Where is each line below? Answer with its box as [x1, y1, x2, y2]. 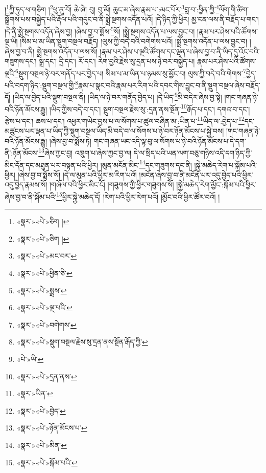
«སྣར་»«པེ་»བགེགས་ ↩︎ [16, 319, 77, 330]
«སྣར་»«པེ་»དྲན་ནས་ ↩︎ [16, 371, 77, 381]
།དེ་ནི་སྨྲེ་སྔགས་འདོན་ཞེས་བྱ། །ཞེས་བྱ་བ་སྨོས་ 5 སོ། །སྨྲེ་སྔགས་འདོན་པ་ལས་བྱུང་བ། [5, 24, 195, 36]
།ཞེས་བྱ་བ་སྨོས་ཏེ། [49, 135, 91, 146]
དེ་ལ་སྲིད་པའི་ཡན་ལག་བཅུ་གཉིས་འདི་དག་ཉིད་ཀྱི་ [133, 147, 252, 158]
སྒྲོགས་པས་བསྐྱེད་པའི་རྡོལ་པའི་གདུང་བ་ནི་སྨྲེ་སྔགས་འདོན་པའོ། [5, 14, 153, 25]
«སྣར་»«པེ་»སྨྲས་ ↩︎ [16, 285, 67, 295]
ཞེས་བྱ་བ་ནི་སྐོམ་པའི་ [5, 191, 57, 202]
